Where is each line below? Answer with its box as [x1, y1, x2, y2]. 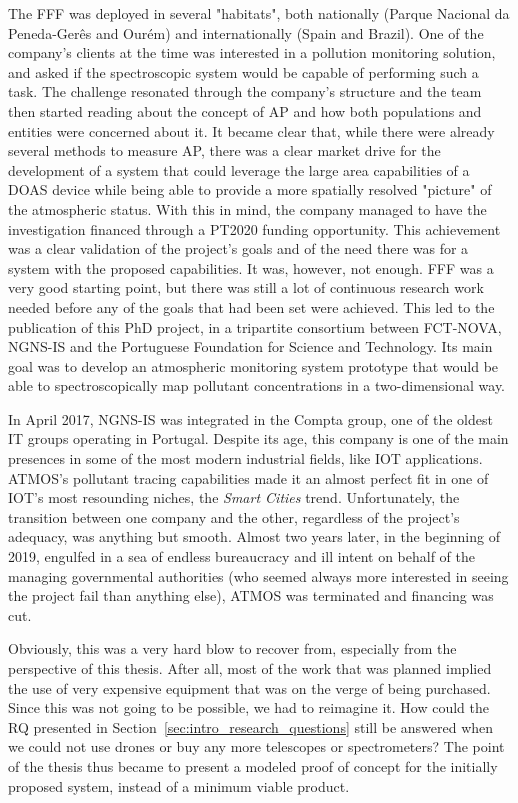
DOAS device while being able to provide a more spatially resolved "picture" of [8, 179, 492, 200]
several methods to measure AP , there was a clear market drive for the [8, 140, 441, 161]
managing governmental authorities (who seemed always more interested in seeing [8, 565, 509, 586]
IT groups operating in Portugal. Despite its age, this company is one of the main [8, 428, 509, 449]
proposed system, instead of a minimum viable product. [8, 775, 350, 796]
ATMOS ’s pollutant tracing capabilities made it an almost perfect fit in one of [8, 467, 489, 488]
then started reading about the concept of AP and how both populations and [8, 100, 482, 121]
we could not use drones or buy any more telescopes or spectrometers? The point [8, 736, 505, 757]
